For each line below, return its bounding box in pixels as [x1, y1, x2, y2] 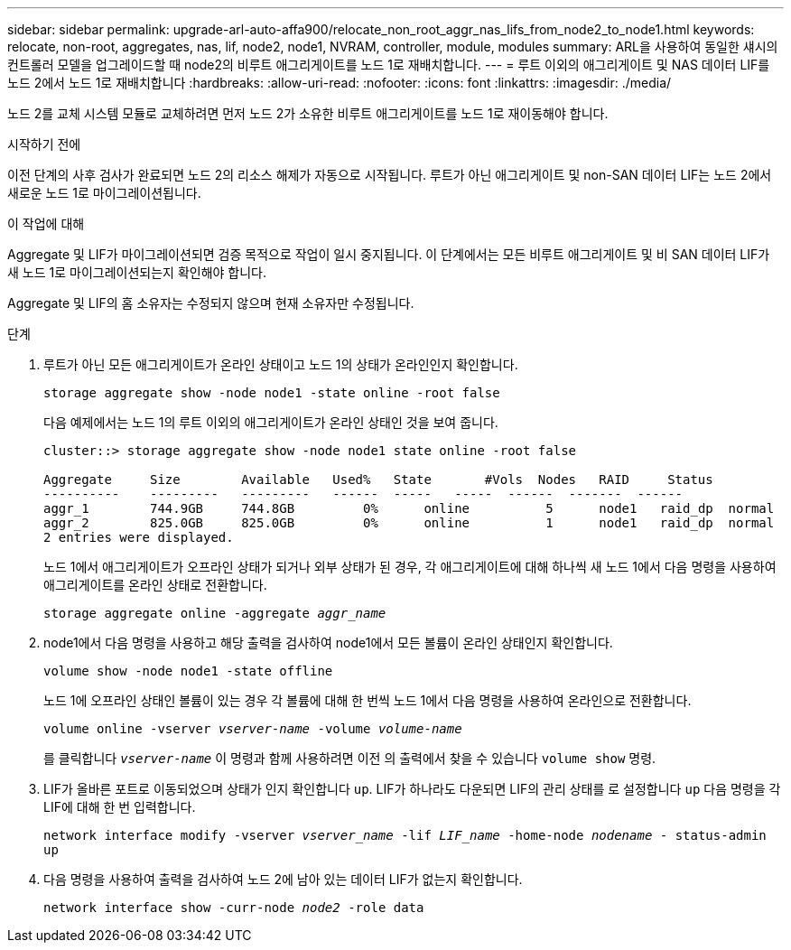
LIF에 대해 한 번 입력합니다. [43, 799, 196, 815]
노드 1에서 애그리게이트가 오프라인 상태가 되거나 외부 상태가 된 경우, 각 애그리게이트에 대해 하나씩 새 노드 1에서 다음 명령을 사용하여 [43, 559, 777, 574]
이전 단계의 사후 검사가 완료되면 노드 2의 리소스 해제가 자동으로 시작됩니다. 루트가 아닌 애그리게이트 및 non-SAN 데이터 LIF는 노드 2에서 [7, 167, 772, 182]
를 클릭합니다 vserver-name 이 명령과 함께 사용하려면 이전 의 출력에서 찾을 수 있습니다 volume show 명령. [43, 750, 656, 766]
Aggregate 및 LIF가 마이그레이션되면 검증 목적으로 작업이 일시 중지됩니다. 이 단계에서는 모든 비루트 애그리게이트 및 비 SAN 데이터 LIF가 [7, 247, 770, 262]
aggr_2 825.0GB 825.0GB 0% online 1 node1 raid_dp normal [43, 516, 775, 530]
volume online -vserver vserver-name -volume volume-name [43, 722, 462, 736]
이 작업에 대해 [7, 216, 85, 231]
